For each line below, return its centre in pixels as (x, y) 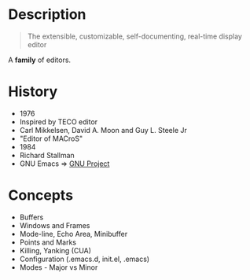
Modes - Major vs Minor (59, 267)
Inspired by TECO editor (59, 122)
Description (47, 15)
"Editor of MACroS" (51, 138)
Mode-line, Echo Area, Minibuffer (74, 234)
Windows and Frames (55, 225)
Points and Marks (48, 242)
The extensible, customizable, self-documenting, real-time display (134, 36)
